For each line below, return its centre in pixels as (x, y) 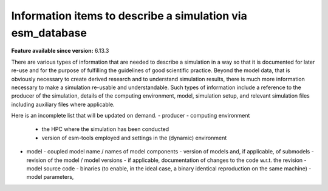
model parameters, (50, 177)
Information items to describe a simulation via (129, 16)
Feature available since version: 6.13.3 (60, 51)
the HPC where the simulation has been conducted (105, 129)
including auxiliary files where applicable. (63, 104)
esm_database (49, 33)
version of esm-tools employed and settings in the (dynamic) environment (134, 138)
